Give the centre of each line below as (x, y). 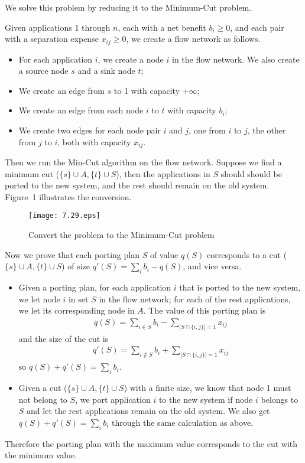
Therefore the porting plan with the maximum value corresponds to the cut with (151, 443)
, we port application (113, 399)
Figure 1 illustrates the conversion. (68, 196)
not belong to (43, 399)
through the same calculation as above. (183, 422)
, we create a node (131, 59)
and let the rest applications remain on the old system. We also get (148, 411)
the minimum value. (41, 455)
